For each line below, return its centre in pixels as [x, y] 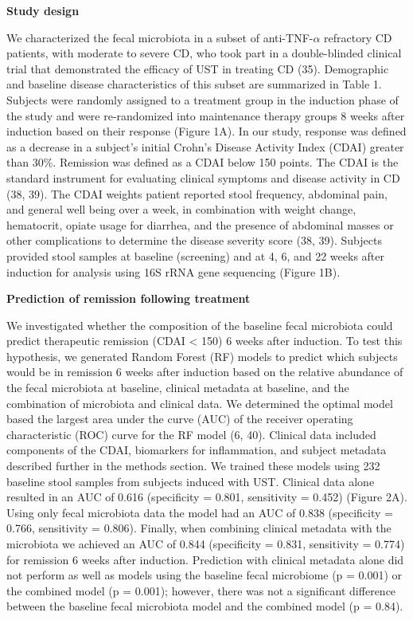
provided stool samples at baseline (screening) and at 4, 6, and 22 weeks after [195, 255]
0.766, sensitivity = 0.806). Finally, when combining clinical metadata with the [199, 528]
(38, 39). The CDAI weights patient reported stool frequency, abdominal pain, [197, 193]
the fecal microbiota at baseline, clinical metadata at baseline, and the [178, 388]
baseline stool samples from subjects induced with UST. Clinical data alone [191, 481]
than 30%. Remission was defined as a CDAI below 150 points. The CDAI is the [203, 162]
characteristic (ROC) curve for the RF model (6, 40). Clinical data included [191, 434]
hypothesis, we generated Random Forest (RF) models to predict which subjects [202, 356]
